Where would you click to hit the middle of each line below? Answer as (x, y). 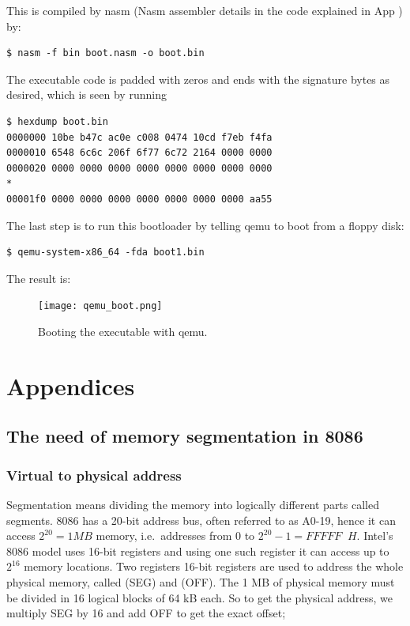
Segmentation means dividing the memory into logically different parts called (193, 504)
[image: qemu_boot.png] (100, 306)
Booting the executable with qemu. (123, 331)
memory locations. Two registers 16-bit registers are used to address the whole (214, 566)
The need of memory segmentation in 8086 (185, 436)
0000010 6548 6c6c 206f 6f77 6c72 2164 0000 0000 (139, 153)
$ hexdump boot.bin (57, 121)
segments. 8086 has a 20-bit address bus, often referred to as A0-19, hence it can (201, 520)
